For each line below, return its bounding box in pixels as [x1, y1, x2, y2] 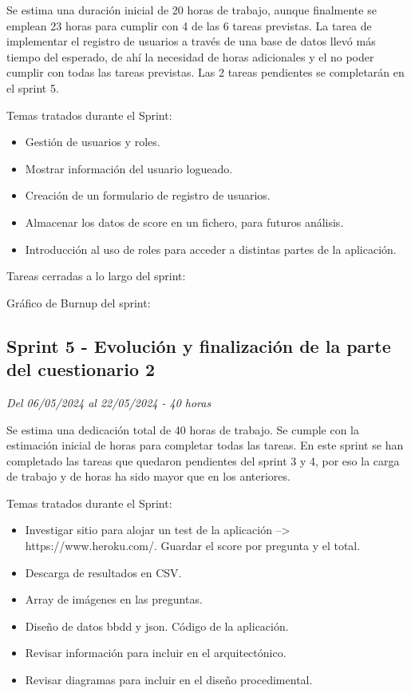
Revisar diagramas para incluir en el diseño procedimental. [25, 671, 313, 688]
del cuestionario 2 [6, 357, 156, 382]
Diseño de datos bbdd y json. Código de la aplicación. [25, 617, 289, 634]
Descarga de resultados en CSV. [25, 564, 182, 580]
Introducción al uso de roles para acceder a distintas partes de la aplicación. [25, 240, 397, 257]
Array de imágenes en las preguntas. [25, 591, 203, 608]
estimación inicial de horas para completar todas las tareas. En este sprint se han [6, 437, 404, 453]
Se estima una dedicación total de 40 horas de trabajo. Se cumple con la [6, 421, 359, 438]
